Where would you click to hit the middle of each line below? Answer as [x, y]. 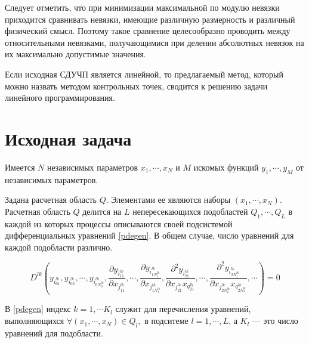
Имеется [20, 167]
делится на [102, 211]
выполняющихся [35, 321]
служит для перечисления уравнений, [183, 309]
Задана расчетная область [51, 200]
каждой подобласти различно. [59, 247]
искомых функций [226, 167]
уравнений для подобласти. [54, 333]
